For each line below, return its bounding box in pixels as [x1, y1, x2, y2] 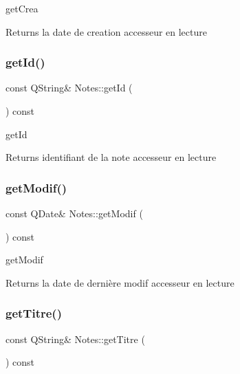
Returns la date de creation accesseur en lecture [6, 24, 207, 38]
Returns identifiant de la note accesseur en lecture [6, 150, 217, 164]
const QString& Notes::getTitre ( [6, 331, 145, 346]
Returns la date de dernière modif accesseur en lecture [6, 275, 234, 289]
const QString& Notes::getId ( [6, 80, 133, 95]
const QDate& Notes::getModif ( [6, 206, 143, 220]
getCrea [6, 1, 39, 15]
